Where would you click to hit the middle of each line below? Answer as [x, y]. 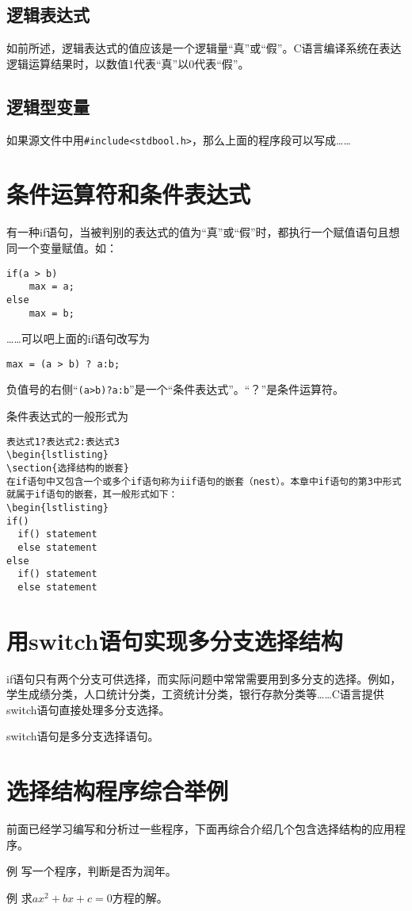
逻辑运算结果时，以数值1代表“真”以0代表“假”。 [128, 63]
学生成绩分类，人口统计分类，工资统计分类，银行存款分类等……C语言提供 [195, 694]
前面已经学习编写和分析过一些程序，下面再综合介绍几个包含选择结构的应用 [200, 829]
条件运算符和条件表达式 [129, 194]
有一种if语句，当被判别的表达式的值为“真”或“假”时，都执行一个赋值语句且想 [203, 232]
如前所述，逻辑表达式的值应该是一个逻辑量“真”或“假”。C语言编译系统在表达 [204, 48]
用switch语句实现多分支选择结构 [175, 640]
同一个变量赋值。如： [62, 247]
